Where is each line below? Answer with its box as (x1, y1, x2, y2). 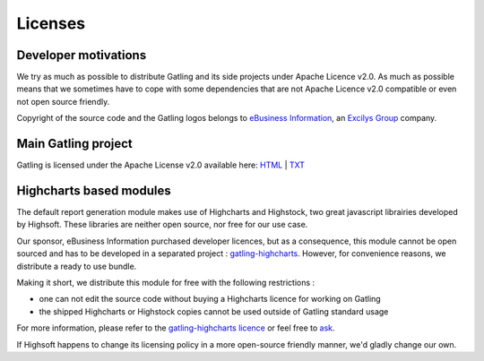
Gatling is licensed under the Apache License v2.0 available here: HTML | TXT (16, 159, 305, 170)
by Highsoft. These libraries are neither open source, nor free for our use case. (16, 219, 308, 230)
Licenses (16, 13, 86, 33)
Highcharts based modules (16, 183, 172, 198)
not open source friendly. (16, 96, 110, 107)
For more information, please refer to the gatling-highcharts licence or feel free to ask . (16, 322, 335, 333)
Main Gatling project (16, 136, 134, 151)
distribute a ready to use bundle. (16, 261, 137, 271)
